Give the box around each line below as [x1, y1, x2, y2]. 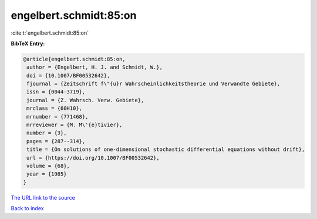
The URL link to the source [11, 194, 76, 201]
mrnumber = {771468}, [26, 113, 89, 120]
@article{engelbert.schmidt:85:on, [23, 56, 126, 62]
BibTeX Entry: [11, 40, 45, 47]
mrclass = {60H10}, [26, 105, 82, 112]
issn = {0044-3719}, [26, 89, 86, 95]
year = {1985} [26, 171, 67, 177]
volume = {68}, [26, 163, 70, 169]
